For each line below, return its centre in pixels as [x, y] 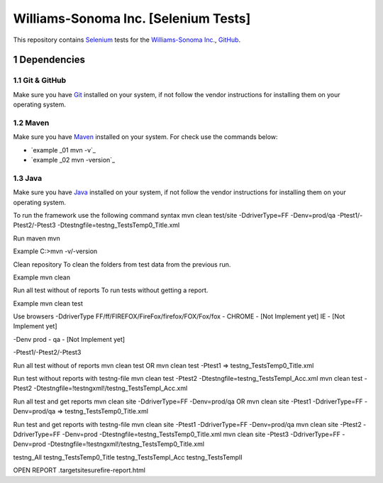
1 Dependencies [49, 60]
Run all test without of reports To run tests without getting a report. [111, 290]
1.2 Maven [31, 123]
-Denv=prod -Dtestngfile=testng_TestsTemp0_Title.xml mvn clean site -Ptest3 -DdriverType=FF [201, 434]
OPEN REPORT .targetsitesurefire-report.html [79, 470]
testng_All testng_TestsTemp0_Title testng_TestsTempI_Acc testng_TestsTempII [128, 457]
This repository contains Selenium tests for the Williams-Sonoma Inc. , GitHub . [127, 40]
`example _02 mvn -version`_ [73, 160]
